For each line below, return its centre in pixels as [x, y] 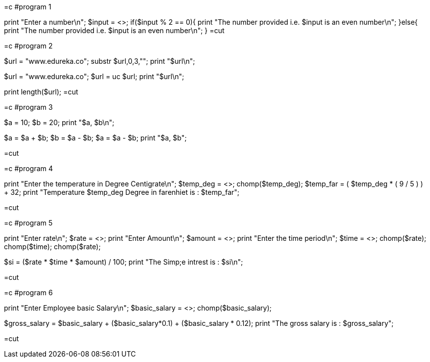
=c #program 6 [28, 293]
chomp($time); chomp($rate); [52, 247]
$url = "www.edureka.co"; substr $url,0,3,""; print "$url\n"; [100, 61]
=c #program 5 [28, 223]
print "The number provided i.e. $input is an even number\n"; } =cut [114, 30]
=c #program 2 [28, 46]
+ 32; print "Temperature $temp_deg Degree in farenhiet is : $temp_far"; [122, 192]
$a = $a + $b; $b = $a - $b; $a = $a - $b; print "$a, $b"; [95, 138]
